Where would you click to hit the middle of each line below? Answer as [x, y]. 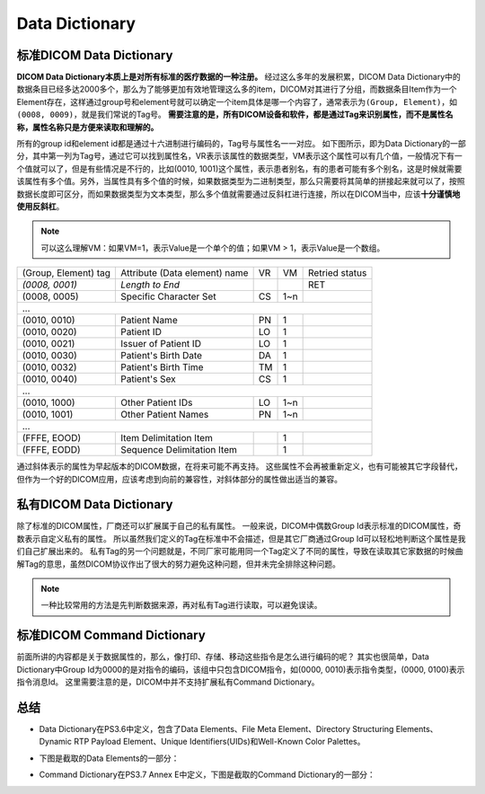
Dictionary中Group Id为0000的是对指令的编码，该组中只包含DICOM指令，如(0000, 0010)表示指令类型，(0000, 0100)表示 [241, 669]
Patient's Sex [149, 379]
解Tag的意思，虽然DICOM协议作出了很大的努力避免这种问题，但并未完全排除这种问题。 [178, 564]
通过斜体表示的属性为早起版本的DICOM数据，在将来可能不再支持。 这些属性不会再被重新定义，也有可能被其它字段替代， [239, 466]
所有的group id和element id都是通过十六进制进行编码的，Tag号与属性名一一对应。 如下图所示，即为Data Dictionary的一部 [241, 144]
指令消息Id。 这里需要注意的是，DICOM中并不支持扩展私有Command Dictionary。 [168, 682]
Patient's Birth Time [162, 367]
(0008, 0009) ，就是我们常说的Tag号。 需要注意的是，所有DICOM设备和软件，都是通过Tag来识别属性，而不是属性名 [235, 115]
